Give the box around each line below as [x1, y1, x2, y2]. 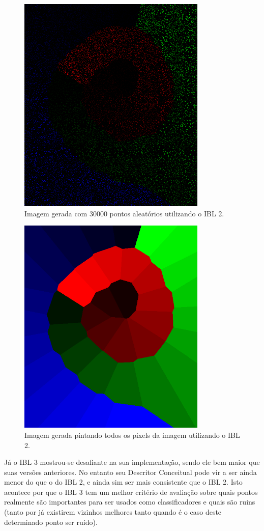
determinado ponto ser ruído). [4, 516, 98, 527]
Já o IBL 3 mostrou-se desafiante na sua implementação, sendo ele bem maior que [4, 457, 260, 467]
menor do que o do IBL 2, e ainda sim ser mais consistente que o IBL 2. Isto [4, 477, 243, 487]
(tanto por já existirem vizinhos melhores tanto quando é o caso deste [4, 507, 222, 517]
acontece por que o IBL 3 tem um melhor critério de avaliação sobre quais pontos [4, 486, 258, 497]
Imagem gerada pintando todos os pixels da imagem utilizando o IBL [24, 429, 240, 440]
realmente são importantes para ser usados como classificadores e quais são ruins [4, 496, 255, 507]
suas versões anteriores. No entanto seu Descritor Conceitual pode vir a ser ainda [4, 466, 257, 477]
